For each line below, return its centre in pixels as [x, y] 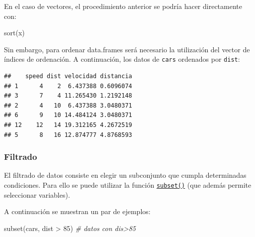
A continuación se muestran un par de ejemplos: [77, 211]
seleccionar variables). [37, 194]
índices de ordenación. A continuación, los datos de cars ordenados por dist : [122, 59]
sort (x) [14, 33]
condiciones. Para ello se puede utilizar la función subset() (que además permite [128, 185]
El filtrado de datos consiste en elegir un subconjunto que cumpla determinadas [125, 175]
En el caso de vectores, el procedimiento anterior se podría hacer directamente [123, 6]
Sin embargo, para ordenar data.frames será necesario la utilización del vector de [127, 49]
